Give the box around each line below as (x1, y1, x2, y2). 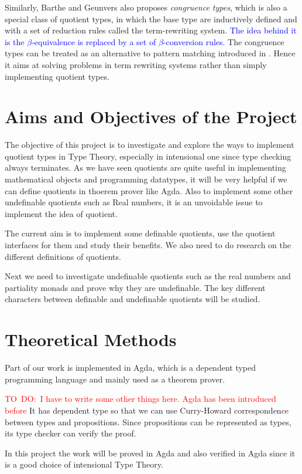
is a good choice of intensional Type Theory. (5, 458, 163, 470)
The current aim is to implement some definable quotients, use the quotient (5, 227, 276, 239)
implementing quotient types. (5, 70, 109, 82)
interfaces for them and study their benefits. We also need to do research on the (5, 239, 291, 251)
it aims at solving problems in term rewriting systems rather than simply (5, 58, 267, 70)
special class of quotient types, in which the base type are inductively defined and (5, 12, 297, 25)
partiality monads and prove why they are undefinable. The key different (5, 281, 266, 293)
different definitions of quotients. (5, 250, 121, 262)
